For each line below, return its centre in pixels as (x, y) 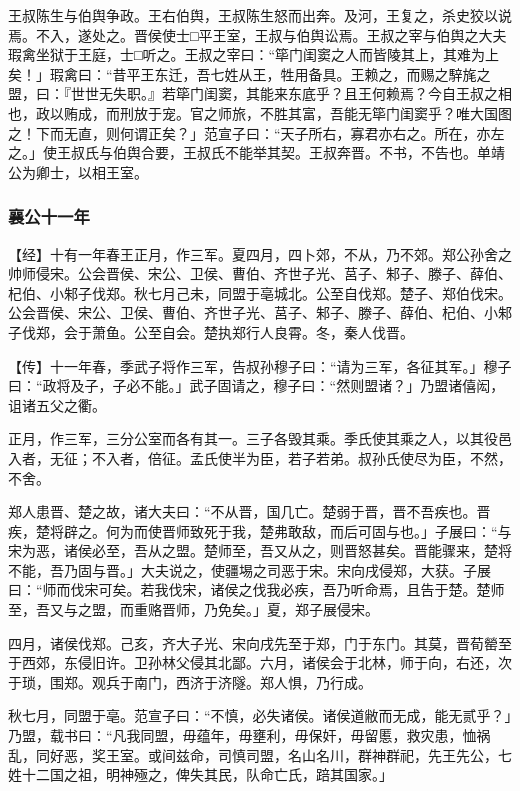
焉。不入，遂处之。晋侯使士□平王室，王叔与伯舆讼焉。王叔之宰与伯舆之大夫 (257, 34)
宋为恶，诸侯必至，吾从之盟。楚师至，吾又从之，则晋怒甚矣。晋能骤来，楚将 (260, 550)
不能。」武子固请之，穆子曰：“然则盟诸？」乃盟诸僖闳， (322, 385)
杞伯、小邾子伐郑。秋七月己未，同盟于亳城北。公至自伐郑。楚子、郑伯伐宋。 (260, 292)
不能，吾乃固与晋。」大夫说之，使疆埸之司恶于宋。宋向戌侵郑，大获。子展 (249, 569)
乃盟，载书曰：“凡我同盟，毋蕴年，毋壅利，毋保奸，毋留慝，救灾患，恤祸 (249, 735)
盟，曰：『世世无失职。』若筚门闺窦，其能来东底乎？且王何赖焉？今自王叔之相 (260, 93)
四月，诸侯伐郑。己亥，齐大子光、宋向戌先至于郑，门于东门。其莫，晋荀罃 (253, 642)
